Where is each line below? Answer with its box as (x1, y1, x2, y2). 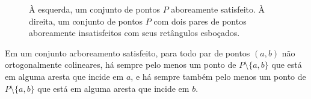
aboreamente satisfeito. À (171, 3, 265, 15)
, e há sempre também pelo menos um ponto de (131, 70, 306, 82)
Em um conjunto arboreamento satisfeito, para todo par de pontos (5, 46, 250, 59)
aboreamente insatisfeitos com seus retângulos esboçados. (29, 26, 240, 39)
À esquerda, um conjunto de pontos (29, 3, 160, 15)
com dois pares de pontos (153, 14, 247, 27)
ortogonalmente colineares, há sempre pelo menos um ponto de (5, 58, 236, 71)
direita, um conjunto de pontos (29, 14, 143, 27)
